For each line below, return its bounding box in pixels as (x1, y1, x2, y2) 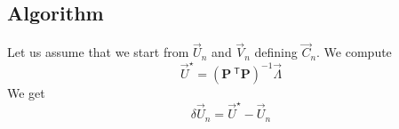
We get (7, 83, 45, 101)
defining (254, 43, 298, 61)
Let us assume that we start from (7, 43, 189, 61)
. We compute (316, 43, 392, 61)
